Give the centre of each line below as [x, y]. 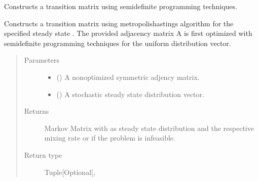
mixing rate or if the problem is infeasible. [110, 138]
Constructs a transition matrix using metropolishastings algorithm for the [119, 23]
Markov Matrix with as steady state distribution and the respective [149, 128]
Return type [43, 154]
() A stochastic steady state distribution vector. [130, 94]
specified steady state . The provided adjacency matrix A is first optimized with [128, 33]
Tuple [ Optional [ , [70, 172]
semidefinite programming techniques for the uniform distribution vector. [118, 43]
